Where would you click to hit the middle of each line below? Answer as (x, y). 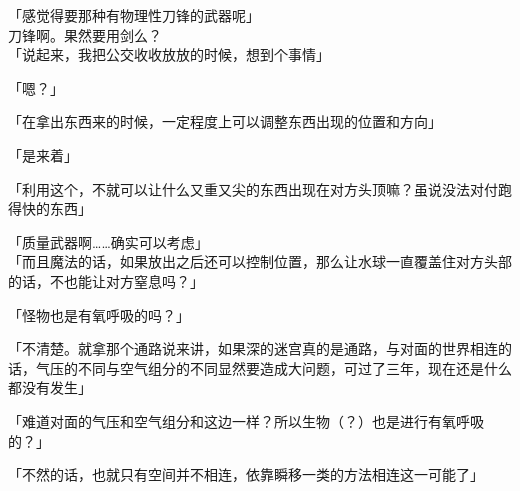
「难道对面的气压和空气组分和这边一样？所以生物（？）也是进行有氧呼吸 (246, 420)
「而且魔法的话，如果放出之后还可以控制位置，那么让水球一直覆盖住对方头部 (260, 261)
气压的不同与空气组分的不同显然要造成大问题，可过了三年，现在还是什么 (273, 367)
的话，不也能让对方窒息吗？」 (106, 280)
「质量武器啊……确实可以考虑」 (108, 241)
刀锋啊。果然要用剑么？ (85, 34)
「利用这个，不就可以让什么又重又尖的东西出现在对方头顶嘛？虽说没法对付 (253, 188)
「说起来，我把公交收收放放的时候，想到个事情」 (169, 54)
